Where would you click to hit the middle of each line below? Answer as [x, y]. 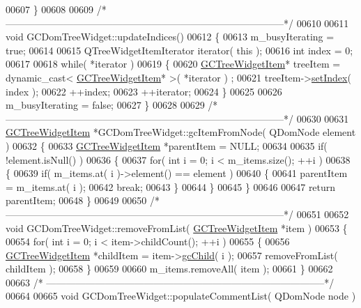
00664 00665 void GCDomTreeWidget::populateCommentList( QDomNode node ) [181, 296]
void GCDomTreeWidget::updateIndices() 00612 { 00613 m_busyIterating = [170, 37]
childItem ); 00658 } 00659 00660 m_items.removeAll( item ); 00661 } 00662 [169, 269]
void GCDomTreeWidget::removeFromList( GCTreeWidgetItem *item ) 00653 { [177, 228]
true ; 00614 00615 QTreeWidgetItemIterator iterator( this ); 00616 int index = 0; [179, 50]
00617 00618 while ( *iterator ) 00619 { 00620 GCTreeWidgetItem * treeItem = [173, 64]
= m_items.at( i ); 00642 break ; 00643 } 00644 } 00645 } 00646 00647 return [171, 186]
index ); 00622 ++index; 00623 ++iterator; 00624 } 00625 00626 [144, 91]
